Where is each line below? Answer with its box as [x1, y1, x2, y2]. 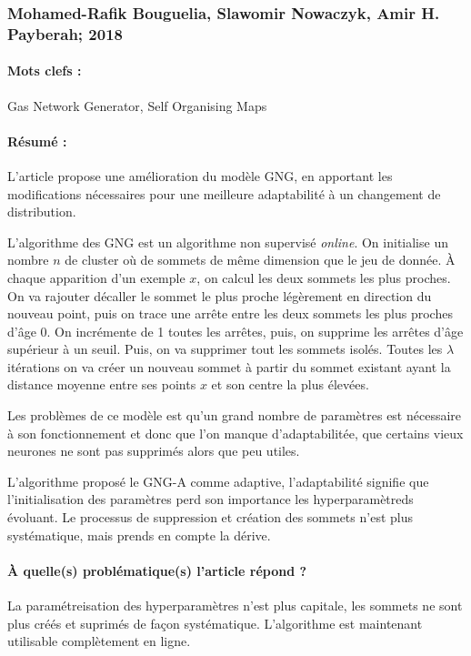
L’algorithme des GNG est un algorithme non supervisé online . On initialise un [7, 232, 448, 251]
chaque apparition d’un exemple [7, 267, 185, 287]
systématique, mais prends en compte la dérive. [7, 525, 271, 544]
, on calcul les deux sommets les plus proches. [196, 267, 451, 287]
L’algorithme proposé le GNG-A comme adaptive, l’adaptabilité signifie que [7, 471, 429, 490]
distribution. [7, 202, 76, 221]
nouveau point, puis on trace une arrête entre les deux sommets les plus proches [7, 304, 453, 323]
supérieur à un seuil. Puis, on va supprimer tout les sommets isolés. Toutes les [7, 339, 443, 358]
